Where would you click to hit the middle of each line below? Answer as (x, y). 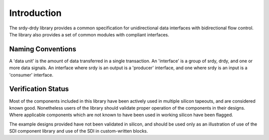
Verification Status (39, 89)
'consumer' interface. (31, 75)
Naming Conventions (43, 49)
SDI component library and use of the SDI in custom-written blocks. (78, 131)
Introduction (35, 13)
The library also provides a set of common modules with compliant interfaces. (89, 34)
